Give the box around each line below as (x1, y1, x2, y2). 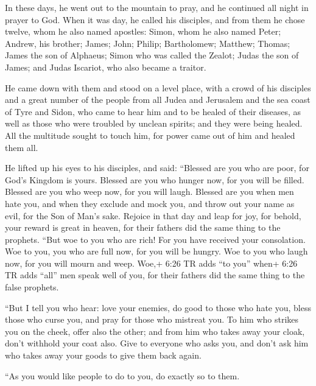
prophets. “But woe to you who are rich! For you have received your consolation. (5, 233, 306, 245)
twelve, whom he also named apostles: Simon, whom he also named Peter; (5, 25, 281, 38)
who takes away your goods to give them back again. (5, 349, 202, 362)
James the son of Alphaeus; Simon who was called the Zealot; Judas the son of (5, 49, 299, 61)
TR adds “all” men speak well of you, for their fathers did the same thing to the (5, 268, 305, 281)
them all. (5, 141, 38, 153)
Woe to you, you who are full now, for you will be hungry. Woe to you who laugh (5, 245, 308, 258)
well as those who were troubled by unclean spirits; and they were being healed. (5, 117, 303, 130)
